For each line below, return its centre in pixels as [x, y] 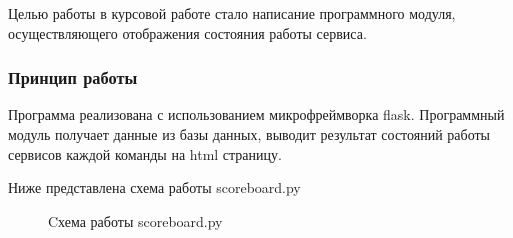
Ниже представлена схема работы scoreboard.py [154, 187]
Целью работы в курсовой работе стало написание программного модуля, [232, 13]
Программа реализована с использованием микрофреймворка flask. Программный [256, 114]
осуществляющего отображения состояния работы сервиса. [187, 32]
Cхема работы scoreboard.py [135, 220]
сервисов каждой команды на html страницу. [145, 153]
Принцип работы [73, 77]
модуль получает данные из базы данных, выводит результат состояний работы [249, 134]
